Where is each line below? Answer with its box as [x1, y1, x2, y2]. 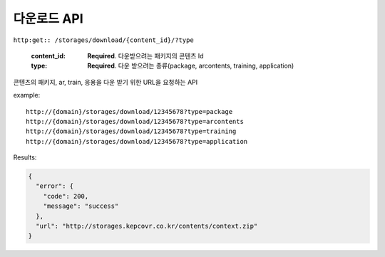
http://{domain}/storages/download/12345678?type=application [26, 137, 248, 145]
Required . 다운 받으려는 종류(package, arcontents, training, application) [87, 61, 294, 70]
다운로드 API [13, 11, 83, 26]
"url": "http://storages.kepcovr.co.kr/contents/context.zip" [36, 222, 258, 230]
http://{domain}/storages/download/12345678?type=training [26, 127, 237, 135]
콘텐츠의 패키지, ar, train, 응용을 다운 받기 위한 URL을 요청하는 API [13, 78, 198, 86]
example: [13, 91, 41, 100]
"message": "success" [43, 202, 119, 210]
